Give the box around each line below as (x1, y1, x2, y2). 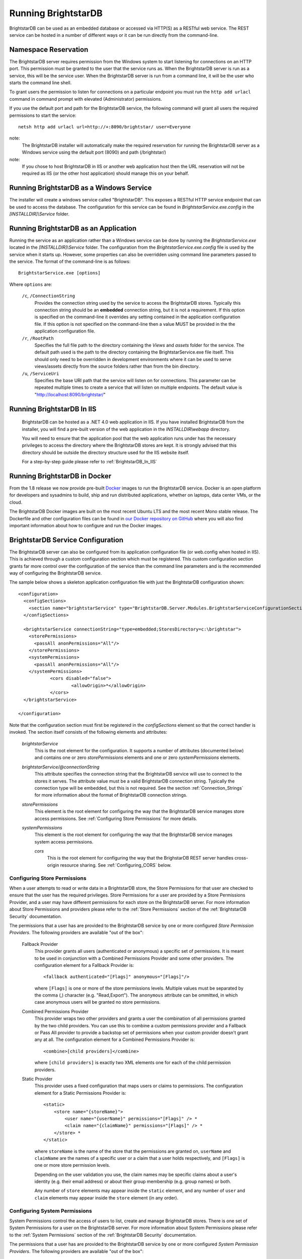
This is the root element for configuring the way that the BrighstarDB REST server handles (47, 855, 234, 861)
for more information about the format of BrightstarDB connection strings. (34, 792, 188, 798)
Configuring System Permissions (9, 1207, 93, 1214)
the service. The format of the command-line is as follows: (9, 258, 131, 264)
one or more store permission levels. (34, 1162, 111, 1168)
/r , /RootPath (22, 335, 54, 341)
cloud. (9, 499, 23, 505)
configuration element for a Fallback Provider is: (34, 962, 134, 968)
